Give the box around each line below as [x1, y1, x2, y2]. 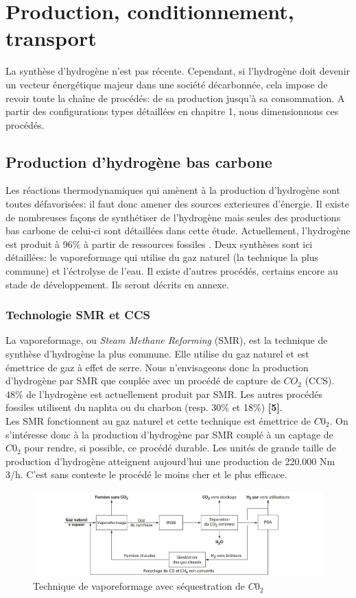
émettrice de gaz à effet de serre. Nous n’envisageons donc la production [5, 360, 309, 374]
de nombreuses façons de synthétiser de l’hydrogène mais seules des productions [5, 210, 341, 224]
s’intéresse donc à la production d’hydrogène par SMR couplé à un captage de [5, 427, 333, 441]
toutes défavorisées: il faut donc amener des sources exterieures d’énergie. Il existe [5, 197, 349, 211]
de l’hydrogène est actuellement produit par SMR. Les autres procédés [26, 386, 323, 401]
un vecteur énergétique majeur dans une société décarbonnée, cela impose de [5, 77, 328, 91]
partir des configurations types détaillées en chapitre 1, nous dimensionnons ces [5, 104, 339, 119]
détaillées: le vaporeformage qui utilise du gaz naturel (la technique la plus [5, 250, 319, 264]
